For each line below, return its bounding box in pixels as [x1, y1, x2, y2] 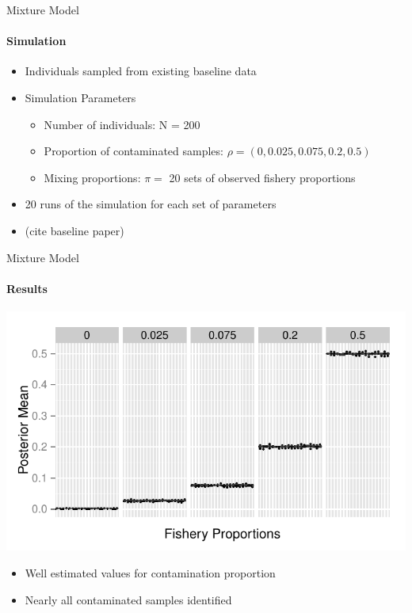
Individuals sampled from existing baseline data [25, 63, 257, 79]
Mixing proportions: [44, 169, 141, 185]
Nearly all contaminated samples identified [25, 591, 232, 607]
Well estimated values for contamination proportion [25, 564, 276, 581]
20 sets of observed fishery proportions [169, 169, 356, 185]
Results [6, 280, 48, 296]
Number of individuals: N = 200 [44, 116, 200, 132]
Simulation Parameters [25, 89, 136, 105]
